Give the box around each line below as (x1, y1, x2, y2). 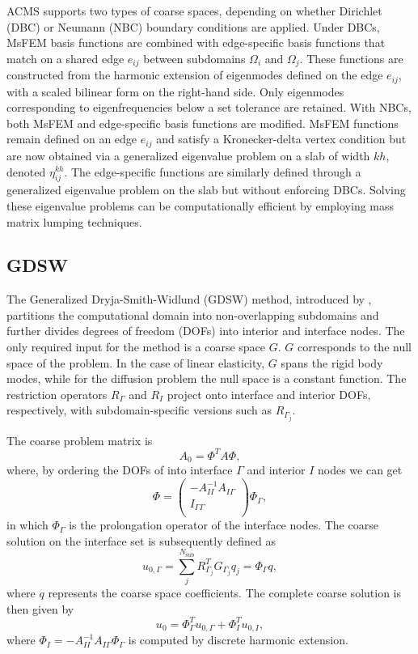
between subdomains (143, 49, 246, 66)
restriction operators (6, 385, 108, 402)
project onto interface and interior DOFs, (167, 385, 371, 402)
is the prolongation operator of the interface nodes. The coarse (69, 516, 378, 533)
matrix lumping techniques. (6, 213, 142, 230)
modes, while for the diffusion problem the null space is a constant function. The (6, 370, 407, 387)
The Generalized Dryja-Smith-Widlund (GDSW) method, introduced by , (6, 291, 372, 308)
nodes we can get (317, 461, 403, 478)
